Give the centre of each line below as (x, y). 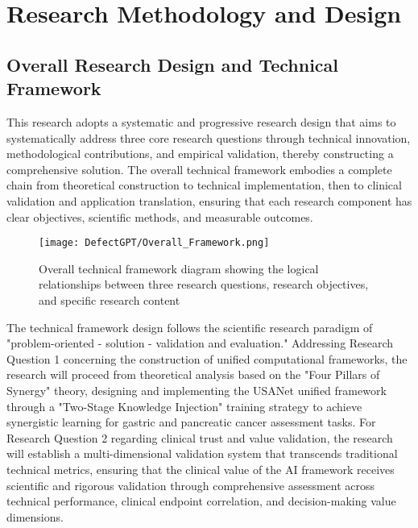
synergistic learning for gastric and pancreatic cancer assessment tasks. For (191, 422)
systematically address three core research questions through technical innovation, (209, 137)
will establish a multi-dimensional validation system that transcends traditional (202, 453)
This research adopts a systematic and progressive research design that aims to (201, 121)
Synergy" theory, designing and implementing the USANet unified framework (197, 390)
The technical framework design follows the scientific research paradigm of (190, 327)
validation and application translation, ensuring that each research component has (209, 200)
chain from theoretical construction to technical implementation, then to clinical (204, 185)
